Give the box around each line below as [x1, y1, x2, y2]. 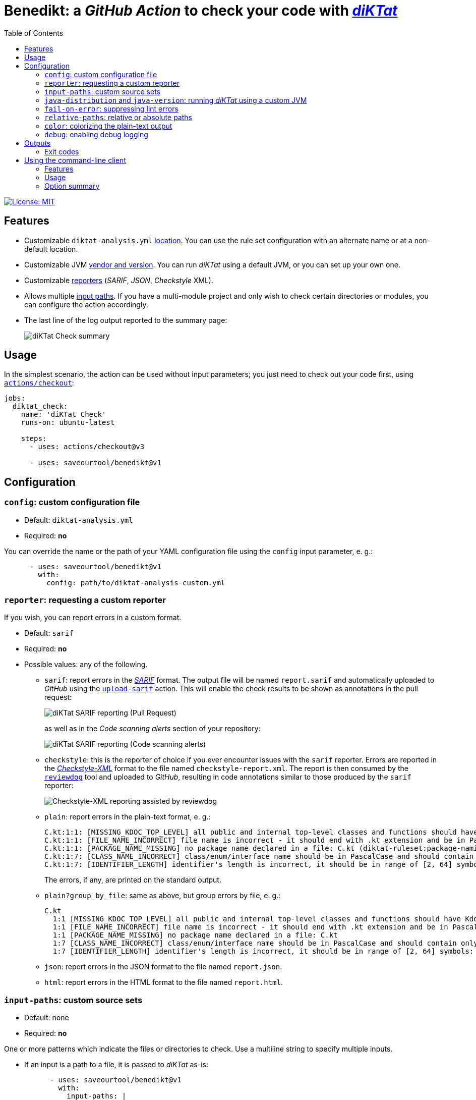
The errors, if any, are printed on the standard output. [44, 875, 221, 885]
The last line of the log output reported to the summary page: [24, 315, 227, 324]
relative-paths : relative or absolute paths [44, 113, 192, 122]
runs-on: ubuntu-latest [21, 418, 115, 427]
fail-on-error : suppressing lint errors [44, 104, 178, 113]
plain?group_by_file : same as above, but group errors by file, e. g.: [44, 891, 281, 900]
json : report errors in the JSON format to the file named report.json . [44, 962, 282, 971]
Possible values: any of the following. [24, 660, 148, 669]
